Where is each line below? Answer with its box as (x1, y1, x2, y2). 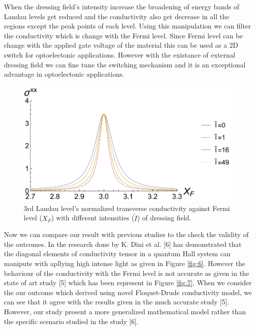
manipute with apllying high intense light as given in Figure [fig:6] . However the (4, 258, 246, 268)
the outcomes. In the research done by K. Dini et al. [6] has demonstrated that (4, 239, 242, 249)
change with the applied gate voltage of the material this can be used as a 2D (4, 40, 238, 50)
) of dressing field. (137, 212, 192, 223)
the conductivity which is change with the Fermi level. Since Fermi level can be (4, 30, 243, 40)
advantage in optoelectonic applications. (4, 69, 125, 79)
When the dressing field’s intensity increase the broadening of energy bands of (4, 1, 239, 11)
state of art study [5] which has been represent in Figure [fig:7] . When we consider (4, 277, 252, 288)
